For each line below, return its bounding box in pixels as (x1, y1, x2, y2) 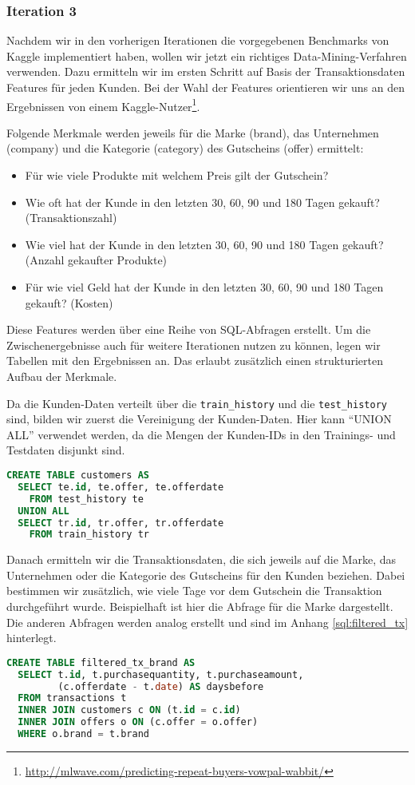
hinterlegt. (6, 629, 57, 646)
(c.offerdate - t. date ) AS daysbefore (57, 680, 264, 692)
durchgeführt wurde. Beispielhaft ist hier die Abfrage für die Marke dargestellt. (6, 598, 393, 615)
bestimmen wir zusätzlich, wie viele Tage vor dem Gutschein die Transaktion (6, 582, 382, 599)
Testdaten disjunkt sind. (6, 442, 125, 458)
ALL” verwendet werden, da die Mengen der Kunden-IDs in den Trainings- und (6, 426, 396, 442)
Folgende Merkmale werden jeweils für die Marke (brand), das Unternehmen (6, 124, 379, 141)
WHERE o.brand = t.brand (18, 728, 150, 740)
